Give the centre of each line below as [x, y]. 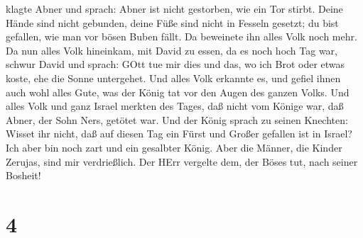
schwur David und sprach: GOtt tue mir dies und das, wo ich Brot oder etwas [175, 64]
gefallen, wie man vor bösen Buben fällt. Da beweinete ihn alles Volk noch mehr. [181, 36]
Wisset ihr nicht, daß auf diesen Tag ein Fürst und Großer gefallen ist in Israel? [179, 134]
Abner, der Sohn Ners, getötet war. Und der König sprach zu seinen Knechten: [177, 119]
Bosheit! [23, 175]
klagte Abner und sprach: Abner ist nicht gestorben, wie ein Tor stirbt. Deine [174, 8]
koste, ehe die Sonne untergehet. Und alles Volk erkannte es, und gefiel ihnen [173, 78]
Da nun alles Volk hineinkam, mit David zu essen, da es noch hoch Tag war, [172, 50]
